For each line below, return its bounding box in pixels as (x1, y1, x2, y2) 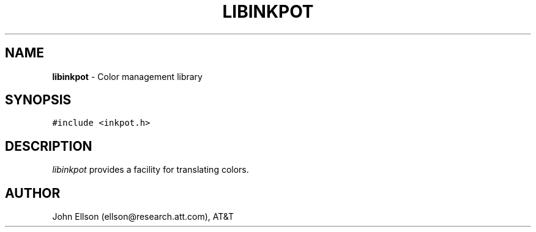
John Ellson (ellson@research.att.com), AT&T (52, 211, 234, 222)
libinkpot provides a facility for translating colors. (52, 164, 249, 175)
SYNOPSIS (5, 92, 72, 108)
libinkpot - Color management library (52, 71, 203, 82)
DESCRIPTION (5, 138, 92, 154)
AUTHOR (5, 185, 61, 201)
